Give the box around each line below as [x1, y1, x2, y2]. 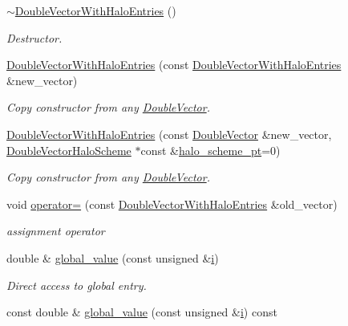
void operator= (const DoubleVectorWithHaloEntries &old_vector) [6, 195, 338, 212]
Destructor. [6, 29, 63, 46]
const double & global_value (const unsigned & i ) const [6, 304, 277, 320]
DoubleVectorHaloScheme [6, 141, 132, 158]
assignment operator [6, 222, 105, 239]
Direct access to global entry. [6, 276, 147, 293]
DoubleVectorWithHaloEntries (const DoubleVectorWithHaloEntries [6, 56, 342, 73]
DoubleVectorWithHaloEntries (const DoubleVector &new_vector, [6, 125, 332, 142]
